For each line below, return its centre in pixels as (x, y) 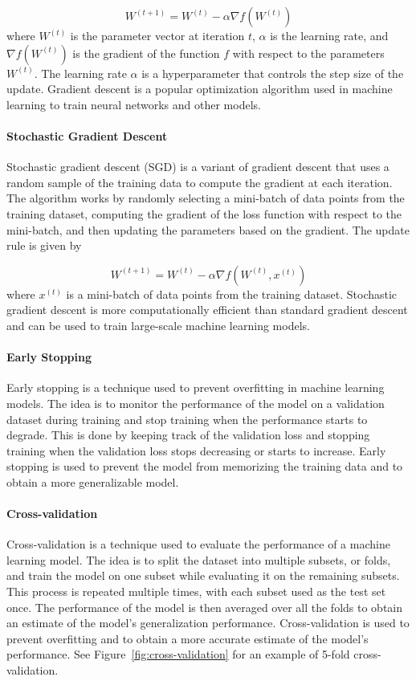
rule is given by (44, 245)
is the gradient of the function (146, 53)
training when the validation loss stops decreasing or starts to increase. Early (196, 450)
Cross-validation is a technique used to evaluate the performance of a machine (198, 544)
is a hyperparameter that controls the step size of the (273, 73)
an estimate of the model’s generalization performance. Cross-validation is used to (208, 623)
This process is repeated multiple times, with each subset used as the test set (196, 591)
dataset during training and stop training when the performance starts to (187, 419)
